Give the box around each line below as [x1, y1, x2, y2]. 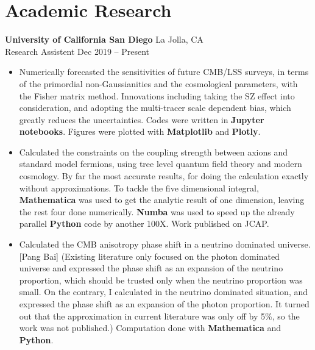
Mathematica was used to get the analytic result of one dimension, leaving [19, 193, 305, 206]
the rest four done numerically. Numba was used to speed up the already [19, 205, 295, 218]
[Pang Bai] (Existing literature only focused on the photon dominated [19, 249, 280, 262]
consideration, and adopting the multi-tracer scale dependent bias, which [19, 101, 291, 114]
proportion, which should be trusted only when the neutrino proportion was [19, 273, 303, 286]
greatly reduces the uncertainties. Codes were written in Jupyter [19, 113, 264, 126]
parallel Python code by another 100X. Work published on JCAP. [19, 217, 269, 230]
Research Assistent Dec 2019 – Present [5, 45, 150, 57]
